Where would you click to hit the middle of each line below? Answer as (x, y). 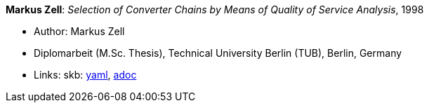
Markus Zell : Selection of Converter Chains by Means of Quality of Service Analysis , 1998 (215, 9)
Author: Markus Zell (79, 31)
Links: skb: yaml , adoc (85, 75)
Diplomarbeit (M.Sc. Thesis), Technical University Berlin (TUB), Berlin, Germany (218, 53)
